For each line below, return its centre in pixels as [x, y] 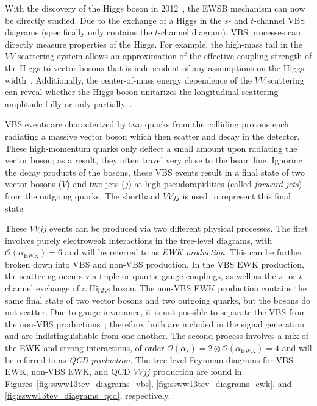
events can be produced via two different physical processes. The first [179, 228]
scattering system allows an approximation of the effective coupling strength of [165, 56]
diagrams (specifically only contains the [79, 32]
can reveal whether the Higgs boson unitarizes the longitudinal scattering [142, 92]
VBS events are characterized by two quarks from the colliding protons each [147, 124]
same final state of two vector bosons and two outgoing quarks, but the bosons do [158, 300]
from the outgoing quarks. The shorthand [83, 195]
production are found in [197, 372]
